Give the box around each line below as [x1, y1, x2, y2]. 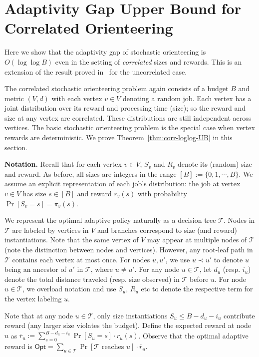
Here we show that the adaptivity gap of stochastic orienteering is [4, 47, 206, 57]
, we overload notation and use [22, 283, 116, 294]
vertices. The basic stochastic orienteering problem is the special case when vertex [4, 122, 255, 133]
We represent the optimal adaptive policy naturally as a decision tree [4, 215, 216, 225]
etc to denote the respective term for [141, 283, 253, 294]
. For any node [134, 264, 180, 274]
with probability [138, 188, 187, 199]
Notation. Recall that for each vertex [4, 159, 122, 169]
